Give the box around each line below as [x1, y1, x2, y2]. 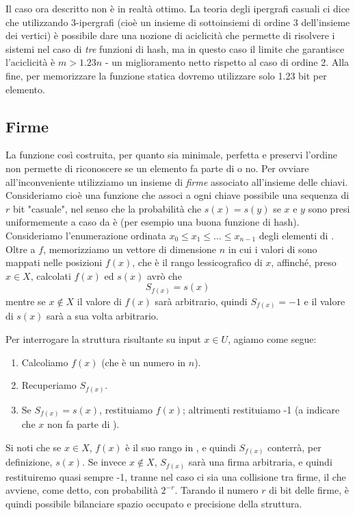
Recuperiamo [21, 378, 77, 392]
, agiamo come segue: [228, 331, 317, 346]
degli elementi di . [259, 228, 334, 242]
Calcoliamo [21, 355, 68, 369]
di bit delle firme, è [269, 483, 349, 497]
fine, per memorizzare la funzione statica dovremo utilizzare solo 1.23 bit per [5, 68, 327, 82]
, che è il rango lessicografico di [132, 255, 263, 270]
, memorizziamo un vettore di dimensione [43, 241, 217, 256]
